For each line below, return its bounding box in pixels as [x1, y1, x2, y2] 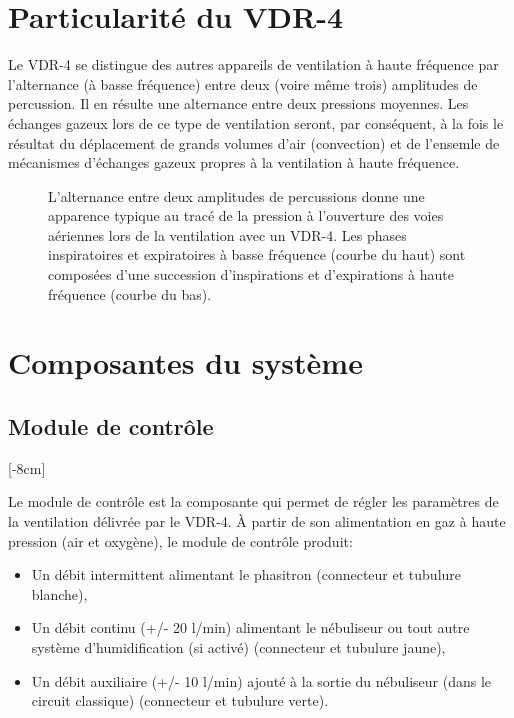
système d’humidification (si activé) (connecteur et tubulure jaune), [31, 636, 446, 657]
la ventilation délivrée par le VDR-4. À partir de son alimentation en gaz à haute [8, 511, 506, 532]
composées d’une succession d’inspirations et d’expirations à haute [48, 264, 454, 285]
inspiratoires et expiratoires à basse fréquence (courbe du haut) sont [48, 244, 466, 265]
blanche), [31, 583, 88, 604]
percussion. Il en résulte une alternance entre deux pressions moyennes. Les [8, 93, 469, 114]
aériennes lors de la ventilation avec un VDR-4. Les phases [48, 224, 407, 245]
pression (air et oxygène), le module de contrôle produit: [8, 530, 353, 551]
